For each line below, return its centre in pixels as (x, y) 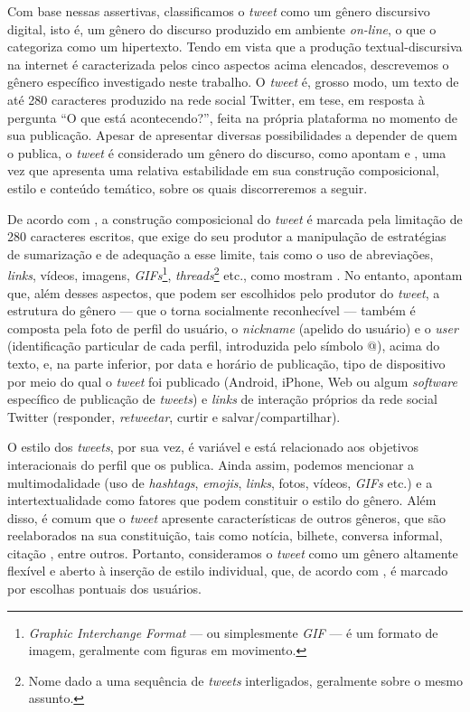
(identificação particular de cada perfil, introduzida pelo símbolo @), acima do (224, 346)
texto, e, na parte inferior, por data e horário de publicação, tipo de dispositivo (226, 363)
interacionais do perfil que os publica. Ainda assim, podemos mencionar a (211, 464)
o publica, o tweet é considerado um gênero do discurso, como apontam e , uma (227, 152)
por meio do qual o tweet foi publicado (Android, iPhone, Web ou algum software (232, 381)
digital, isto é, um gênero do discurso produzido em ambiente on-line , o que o (222, 28)
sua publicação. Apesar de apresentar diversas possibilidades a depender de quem (232, 135)
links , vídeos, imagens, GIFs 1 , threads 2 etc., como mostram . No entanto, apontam (235, 273)
